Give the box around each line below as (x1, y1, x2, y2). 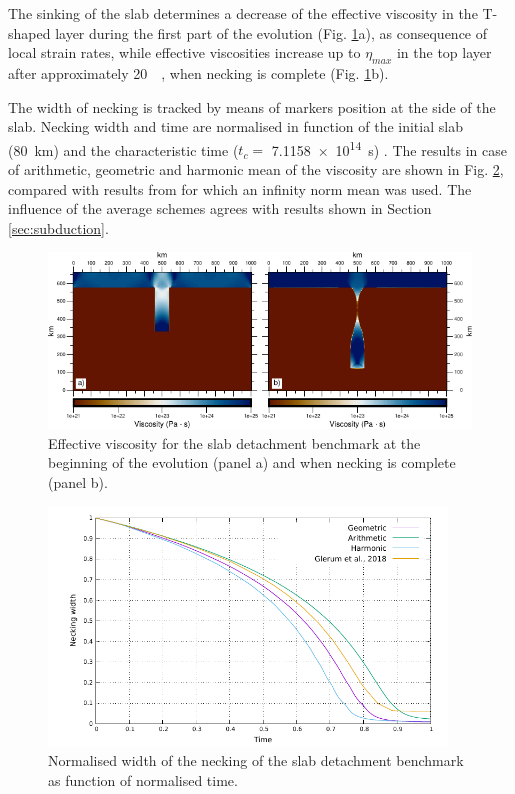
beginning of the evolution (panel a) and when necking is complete (48, 452, 456, 473)
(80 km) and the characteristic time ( (8, 139, 239, 160)
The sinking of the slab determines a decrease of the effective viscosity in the (8, 3, 478, 23)
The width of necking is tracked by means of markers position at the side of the (8, 96, 496, 117)
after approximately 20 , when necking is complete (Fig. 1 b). (8, 62, 389, 83)
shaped (8, 22, 51, 43)
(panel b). (48, 471, 108, 492)
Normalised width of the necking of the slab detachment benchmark (48, 750, 464, 771)
